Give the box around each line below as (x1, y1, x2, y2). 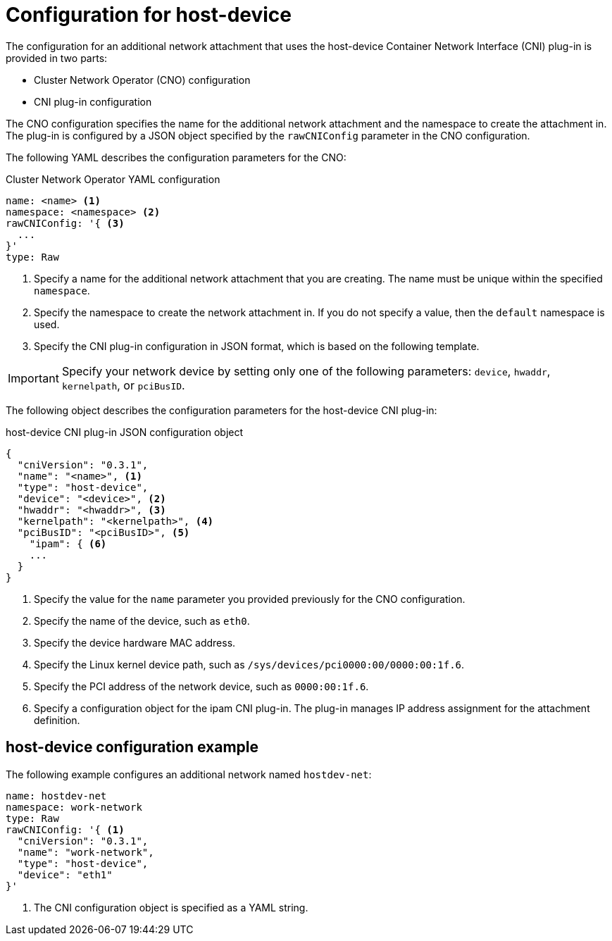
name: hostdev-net (6, 790, 107, 802)
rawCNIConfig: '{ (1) (6, 823, 125, 835)
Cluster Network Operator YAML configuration (6, 173, 220, 185)
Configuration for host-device (6, 3, 292, 27)
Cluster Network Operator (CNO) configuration (34, 73, 251, 86)
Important (8, 370, 59, 385)
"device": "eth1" (17, 868, 113, 880)
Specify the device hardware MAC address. (34, 636, 236, 649)
